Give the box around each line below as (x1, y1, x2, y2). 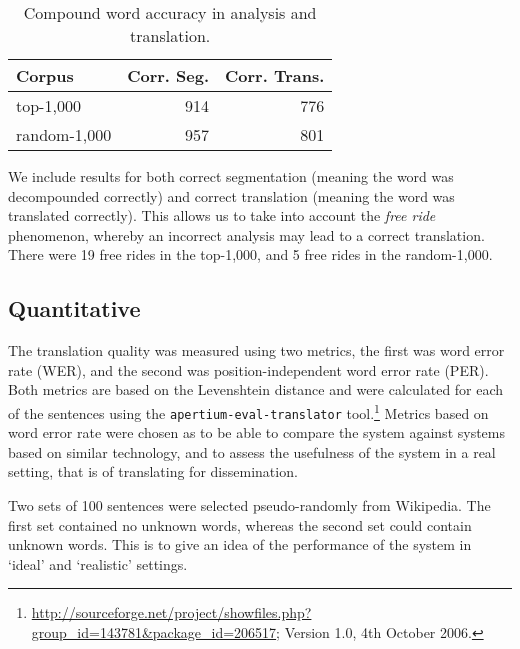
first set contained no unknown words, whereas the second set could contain (8, 514, 472, 535)
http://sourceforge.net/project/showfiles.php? (31, 602, 312, 623)
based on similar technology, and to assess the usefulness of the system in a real (8, 441, 496, 462)
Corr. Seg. (127, 64, 210, 87)
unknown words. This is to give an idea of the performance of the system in (8, 534, 472, 555)
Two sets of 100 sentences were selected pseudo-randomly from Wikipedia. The (8, 495, 491, 516)
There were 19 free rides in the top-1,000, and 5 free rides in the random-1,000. (8, 244, 493, 265)
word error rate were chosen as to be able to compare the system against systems (8, 422, 505, 443)
